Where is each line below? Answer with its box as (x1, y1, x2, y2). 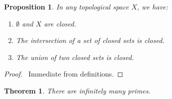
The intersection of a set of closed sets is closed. (16, 35, 164, 45)
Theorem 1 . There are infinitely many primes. (4, 85, 151, 95)
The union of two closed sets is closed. (16, 51, 134, 62)
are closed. (44, 18, 76, 28)
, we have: (137, 1, 168, 11)
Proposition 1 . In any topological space (4, 1, 129, 11)
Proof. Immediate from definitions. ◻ (4, 68, 123, 79)
